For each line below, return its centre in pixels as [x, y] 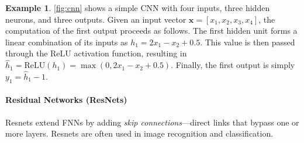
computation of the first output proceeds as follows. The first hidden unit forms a [151, 31]
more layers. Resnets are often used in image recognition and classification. [139, 133]
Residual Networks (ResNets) [66, 100]
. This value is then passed [248, 42]
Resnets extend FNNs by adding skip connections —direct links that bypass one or [152, 122]
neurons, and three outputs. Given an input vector [96, 19]
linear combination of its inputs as [67, 42]
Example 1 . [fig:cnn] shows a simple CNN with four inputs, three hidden [138, 8]
